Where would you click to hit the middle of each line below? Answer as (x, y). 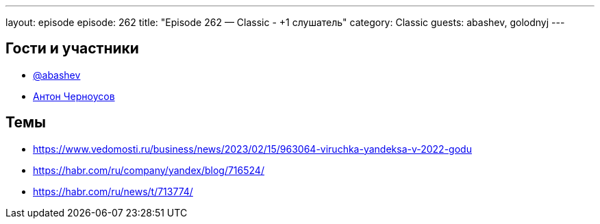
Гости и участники (72, 49)
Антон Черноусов (74, 96)
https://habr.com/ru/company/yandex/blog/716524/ (149, 170)
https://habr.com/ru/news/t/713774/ (113, 191)
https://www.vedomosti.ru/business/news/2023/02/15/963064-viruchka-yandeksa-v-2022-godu (252, 149)
